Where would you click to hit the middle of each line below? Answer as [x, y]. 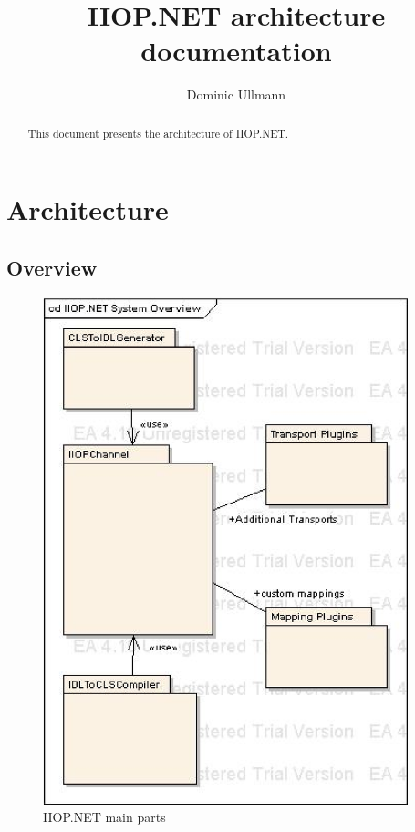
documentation [236, 51]
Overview [52, 267]
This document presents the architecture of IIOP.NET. [158, 133]
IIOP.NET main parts [104, 817]
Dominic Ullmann [236, 94]
